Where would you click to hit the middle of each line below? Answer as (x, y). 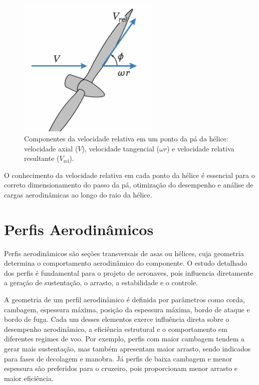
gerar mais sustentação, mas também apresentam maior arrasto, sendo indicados (127, 349)
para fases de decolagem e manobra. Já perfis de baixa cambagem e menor (118, 358)
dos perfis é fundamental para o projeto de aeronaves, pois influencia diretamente (129, 272)
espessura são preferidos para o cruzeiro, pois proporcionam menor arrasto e (121, 368)
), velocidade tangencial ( (120, 148)
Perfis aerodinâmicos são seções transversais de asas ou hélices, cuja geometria (124, 253)
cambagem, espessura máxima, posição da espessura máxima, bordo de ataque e (127, 309)
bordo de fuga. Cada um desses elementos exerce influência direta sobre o (117, 319)
